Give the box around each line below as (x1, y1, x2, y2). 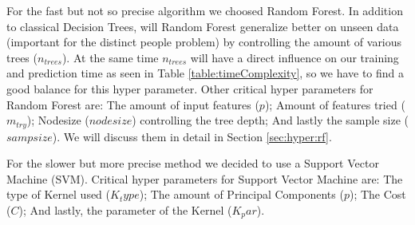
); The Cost (349, 186, 406, 203)
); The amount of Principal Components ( (139, 186, 344, 203)
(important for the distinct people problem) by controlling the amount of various (6, 34, 402, 50)
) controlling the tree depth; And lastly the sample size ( (132, 112, 409, 128)
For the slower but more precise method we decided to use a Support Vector (6, 155, 379, 172)
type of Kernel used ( (6, 186, 111, 203)
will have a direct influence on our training (190, 49, 399, 65)
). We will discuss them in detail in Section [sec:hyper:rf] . (52, 128, 332, 144)
